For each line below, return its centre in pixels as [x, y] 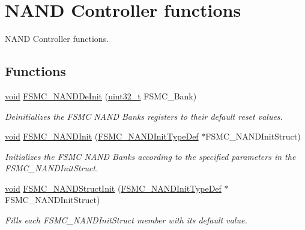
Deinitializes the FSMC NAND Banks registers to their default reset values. [144, 116]
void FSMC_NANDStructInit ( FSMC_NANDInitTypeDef [113, 188]
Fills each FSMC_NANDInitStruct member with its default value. [126, 220]
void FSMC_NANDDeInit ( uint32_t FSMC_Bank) [101, 96]
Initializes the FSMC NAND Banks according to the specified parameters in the [150, 156]
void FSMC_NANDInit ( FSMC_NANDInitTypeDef [102, 136]
